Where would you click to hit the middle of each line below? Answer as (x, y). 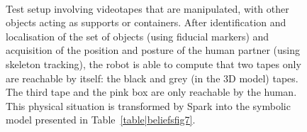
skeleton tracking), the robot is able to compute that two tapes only (153, 64)
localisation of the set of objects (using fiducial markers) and (138, 36)
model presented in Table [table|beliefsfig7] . (101, 120)
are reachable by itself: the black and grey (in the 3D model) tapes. (152, 78)
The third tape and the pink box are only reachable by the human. (151, 92)
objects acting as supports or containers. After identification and (146, 22)
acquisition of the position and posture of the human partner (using (153, 50)
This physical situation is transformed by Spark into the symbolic (148, 105)
